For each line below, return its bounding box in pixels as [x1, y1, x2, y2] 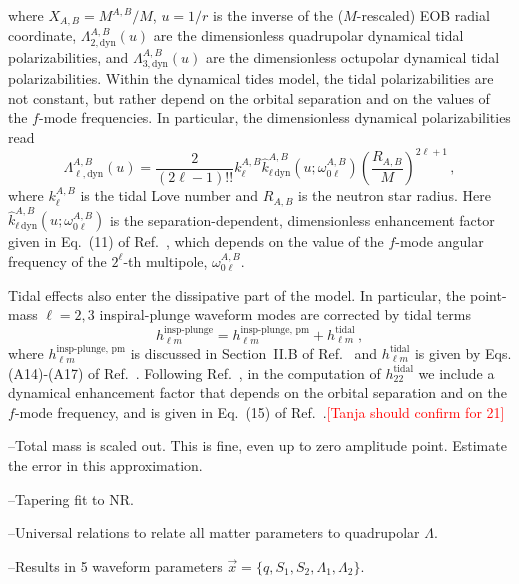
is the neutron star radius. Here [298, 185, 491, 206]
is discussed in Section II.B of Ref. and [130, 342, 378, 363]
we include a [418, 362, 495, 383]
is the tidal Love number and [80, 185, 259, 206]
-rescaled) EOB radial [356, 5, 490, 25]
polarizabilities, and [8, 46, 129, 67]
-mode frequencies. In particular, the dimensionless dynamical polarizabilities [38, 107, 511, 128]
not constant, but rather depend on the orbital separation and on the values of [8, 87, 490, 108]
